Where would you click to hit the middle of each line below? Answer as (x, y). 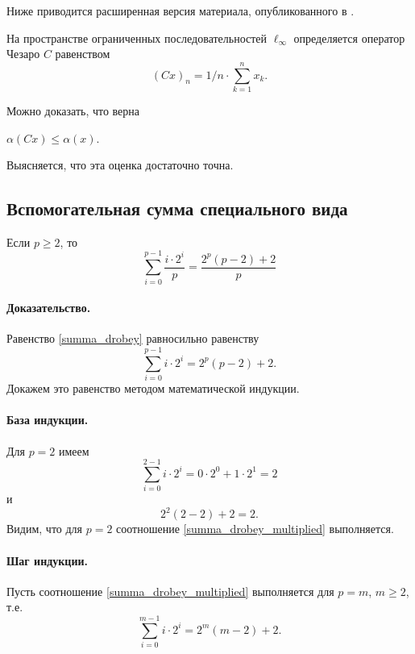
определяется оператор (349, 37)
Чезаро (23, 54)
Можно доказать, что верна (73, 110)
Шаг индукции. (48, 560)
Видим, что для (45, 529)
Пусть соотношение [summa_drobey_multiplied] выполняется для (170, 591)
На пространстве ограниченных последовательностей (137, 37)
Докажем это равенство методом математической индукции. (153, 388)
